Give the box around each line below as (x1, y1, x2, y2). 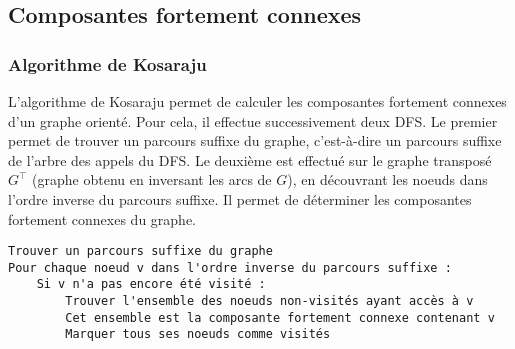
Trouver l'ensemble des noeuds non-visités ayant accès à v (65, 294, 474, 309)
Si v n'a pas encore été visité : (36, 277, 266, 292)
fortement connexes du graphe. (8, 208, 196, 229)
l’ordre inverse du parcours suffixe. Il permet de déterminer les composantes (8, 188, 472, 209)
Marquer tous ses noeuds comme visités (65, 327, 331, 342)
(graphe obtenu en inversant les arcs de (32, 169, 272, 190)
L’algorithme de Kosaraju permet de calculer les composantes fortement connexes (8, 91, 507, 111)
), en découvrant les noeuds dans (287, 169, 488, 190)
